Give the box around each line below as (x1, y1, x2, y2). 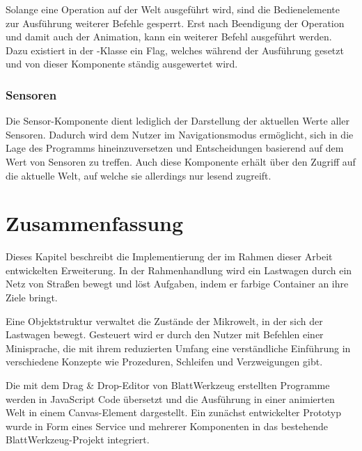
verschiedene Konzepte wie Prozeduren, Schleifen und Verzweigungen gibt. (6, 354, 323, 369)
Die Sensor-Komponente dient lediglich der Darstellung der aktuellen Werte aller (6, 113, 349, 128)
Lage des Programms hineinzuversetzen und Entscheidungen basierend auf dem (6, 141, 344, 155)
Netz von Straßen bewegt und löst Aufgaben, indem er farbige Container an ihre (6, 276, 349, 291)
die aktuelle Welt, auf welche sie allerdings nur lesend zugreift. (6, 168, 271, 182)
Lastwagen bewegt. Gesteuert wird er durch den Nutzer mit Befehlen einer (6, 327, 324, 342)
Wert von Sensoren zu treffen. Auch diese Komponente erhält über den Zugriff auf (6, 154, 356, 168)
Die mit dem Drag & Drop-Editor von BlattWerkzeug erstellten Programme (6, 378, 330, 393)
